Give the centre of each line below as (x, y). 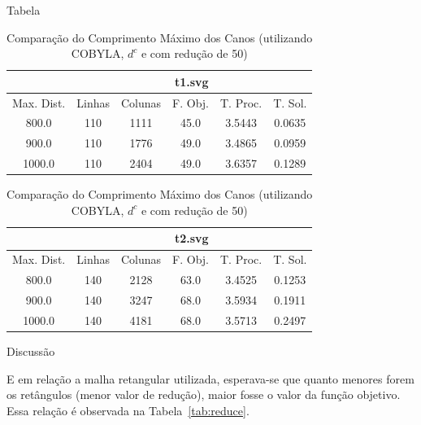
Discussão (31, 351)
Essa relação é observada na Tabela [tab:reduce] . (128, 410)
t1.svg (191, 81)
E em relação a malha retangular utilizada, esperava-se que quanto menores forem (210, 378)
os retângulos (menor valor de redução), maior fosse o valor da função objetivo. (204, 394)
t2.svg (191, 238)
